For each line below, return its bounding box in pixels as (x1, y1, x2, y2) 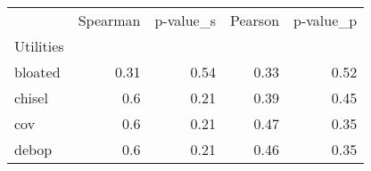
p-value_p (293, 10, 358, 30)
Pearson (230, 10, 280, 30)
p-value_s (154, 10, 217, 30)
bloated (14, 61, 61, 82)
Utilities (14, 36, 64, 56)
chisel (14, 87, 48, 108)
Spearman (78, 10, 141, 30)
